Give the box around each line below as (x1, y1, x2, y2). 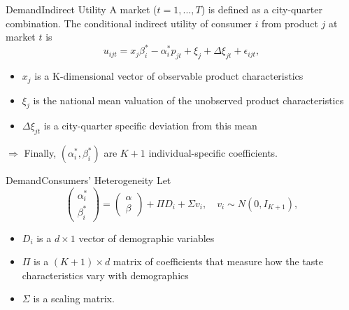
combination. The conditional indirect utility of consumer (6, 15, 252, 30)
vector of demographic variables (78, 230, 215, 245)
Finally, (24, 146, 57, 160)
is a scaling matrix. (33, 291, 115, 306)
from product (261, 15, 318, 30)
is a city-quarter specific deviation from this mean (43, 118, 257, 133)
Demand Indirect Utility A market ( (6, 2, 157, 16)
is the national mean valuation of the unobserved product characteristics (33, 92, 344, 107)
